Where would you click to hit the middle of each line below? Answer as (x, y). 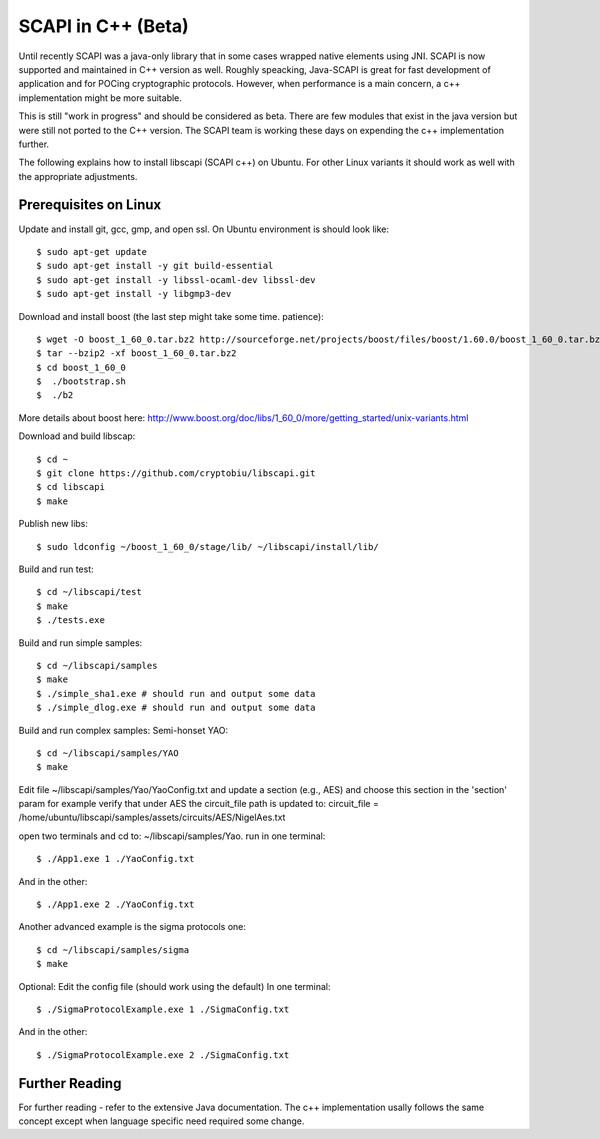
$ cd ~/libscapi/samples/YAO (107, 753)
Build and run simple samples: (80, 642)
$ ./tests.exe (70, 620)
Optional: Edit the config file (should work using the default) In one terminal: (174, 986)
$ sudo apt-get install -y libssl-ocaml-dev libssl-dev (176, 279)
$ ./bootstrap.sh (81, 381)
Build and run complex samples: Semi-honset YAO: (123, 730)
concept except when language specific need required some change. (161, 1121)
